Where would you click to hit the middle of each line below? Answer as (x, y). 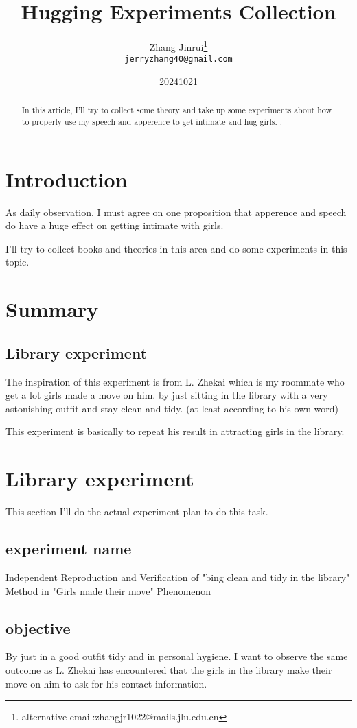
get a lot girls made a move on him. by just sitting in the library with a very (167, 395)
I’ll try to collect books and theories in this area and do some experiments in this (176, 248)
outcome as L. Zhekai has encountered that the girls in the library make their (169, 669)
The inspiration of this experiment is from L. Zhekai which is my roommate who (175, 381)
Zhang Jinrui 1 (178, 46)
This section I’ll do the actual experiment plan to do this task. (137, 512)
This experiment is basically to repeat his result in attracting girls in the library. (175, 431)
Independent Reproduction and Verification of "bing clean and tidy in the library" (178, 577)
